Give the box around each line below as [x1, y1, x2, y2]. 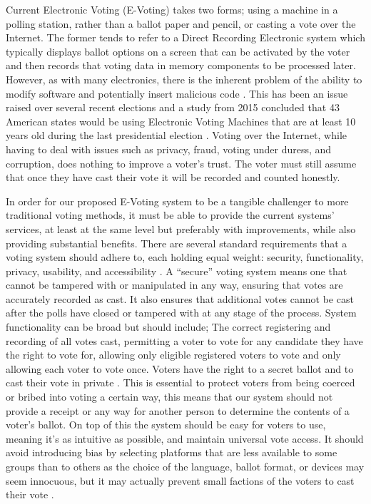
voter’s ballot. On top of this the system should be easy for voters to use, [6, 417, 326, 432]
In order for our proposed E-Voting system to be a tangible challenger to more [6, 193, 349, 208]
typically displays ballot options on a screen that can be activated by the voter [6, 43, 350, 58]
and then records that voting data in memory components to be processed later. [6, 58, 356, 73]
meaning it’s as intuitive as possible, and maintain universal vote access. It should [6, 431, 364, 446]
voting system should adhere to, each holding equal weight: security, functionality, [6, 250, 364, 264]
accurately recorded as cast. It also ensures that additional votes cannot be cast [6, 291, 354, 306]
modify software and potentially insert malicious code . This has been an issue [6, 86, 348, 101]
